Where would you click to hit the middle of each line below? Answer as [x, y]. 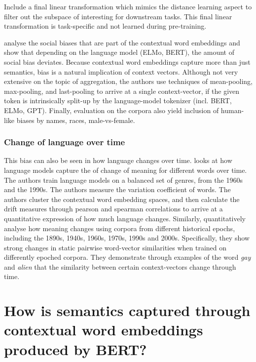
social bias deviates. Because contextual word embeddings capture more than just [127, 61]
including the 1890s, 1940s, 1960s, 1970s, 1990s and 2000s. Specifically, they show [127, 238]
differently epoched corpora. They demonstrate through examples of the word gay [128, 257]
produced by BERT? [75, 349]
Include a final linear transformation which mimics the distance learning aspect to [128, 6]
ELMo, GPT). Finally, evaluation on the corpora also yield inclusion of [111, 110]
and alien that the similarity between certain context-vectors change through [120, 266]
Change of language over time [65, 142]
